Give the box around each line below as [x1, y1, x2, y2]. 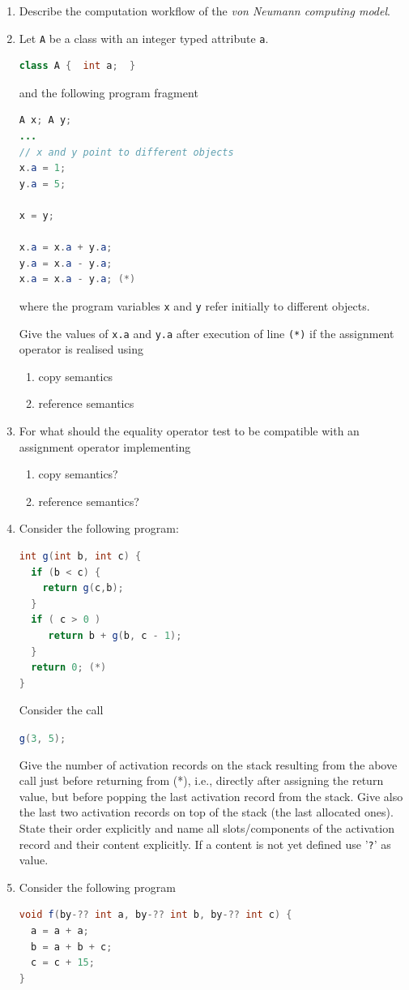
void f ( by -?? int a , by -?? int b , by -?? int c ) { [19, 909, 292, 921]
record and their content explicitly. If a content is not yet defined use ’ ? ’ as [19, 835, 391, 852]
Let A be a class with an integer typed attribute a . [19, 29, 269, 46]
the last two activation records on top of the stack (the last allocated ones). [19, 804, 394, 821]
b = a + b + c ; [31, 941, 113, 953]
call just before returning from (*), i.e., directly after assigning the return [19, 772, 384, 789]
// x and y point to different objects [19, 146, 234, 158]
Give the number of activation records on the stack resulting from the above [19, 756, 398, 773]
